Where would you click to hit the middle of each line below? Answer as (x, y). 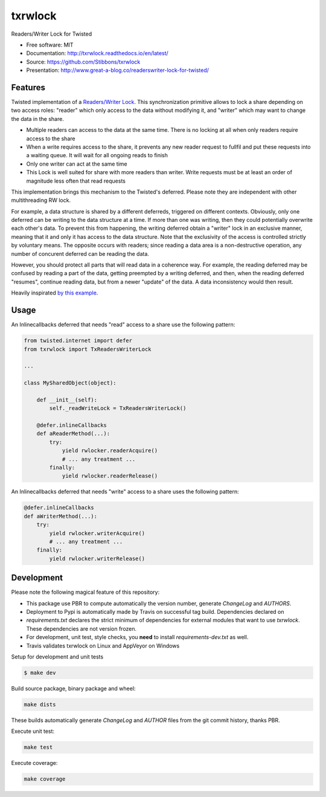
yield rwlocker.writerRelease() (97, 558)
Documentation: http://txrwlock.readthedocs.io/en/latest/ (97, 53)
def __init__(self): (67, 400)
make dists (40, 704)
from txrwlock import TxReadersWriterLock (88, 349)
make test (38, 747)
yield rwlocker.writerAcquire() (97, 533)
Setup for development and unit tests (57, 657)
